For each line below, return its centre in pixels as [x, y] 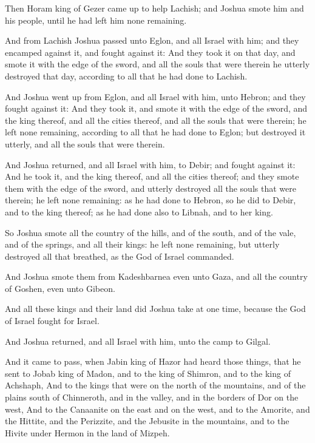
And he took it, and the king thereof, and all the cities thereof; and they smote [152, 176]
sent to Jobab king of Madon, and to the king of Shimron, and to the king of [148, 373]
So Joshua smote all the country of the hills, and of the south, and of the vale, [151, 232]
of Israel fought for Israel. [52, 321]
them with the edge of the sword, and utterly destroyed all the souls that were [151, 188]
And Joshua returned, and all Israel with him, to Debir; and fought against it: [150, 164]
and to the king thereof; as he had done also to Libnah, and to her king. [139, 211]
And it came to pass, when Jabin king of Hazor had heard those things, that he [153, 361]
